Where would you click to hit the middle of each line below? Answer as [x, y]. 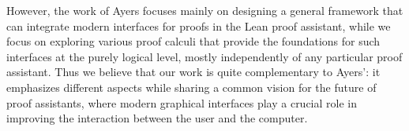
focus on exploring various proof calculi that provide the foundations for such [193, 41]
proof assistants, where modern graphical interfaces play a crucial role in [182, 102]
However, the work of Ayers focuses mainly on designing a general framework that [205, 10]
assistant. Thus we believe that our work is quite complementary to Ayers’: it [193, 72]
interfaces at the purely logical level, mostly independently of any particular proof [204, 56]
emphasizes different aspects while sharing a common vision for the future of [191, 87]
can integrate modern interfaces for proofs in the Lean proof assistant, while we [199, 25]
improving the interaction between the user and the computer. [157, 118]
